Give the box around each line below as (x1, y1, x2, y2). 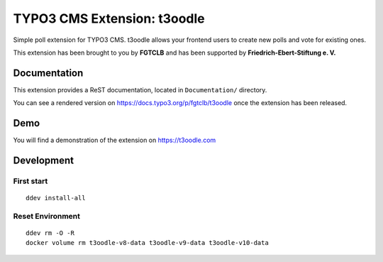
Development (13, 154, 74, 166)
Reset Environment (13, 211, 81, 221)
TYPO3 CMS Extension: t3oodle (13, 11, 205, 26)
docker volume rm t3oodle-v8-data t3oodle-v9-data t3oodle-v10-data (26, 239, 269, 247)
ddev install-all (26, 194, 86, 202)
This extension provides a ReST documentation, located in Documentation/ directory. (13, 85, 267, 94)
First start (13, 176, 48, 186)
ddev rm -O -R (26, 229, 74, 237)
